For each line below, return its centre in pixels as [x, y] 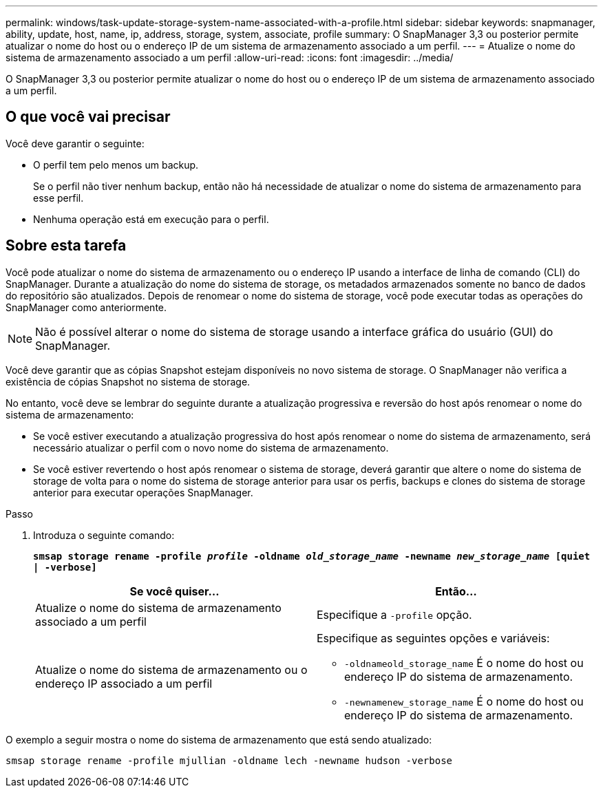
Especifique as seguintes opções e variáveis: [433, 638]
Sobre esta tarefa [66, 246]
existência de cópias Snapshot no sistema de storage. [128, 381]
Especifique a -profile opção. [394, 614]
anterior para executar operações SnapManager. [143, 492]
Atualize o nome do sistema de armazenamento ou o [171, 669]
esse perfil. [59, 198]
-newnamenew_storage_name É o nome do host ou [464, 701]
